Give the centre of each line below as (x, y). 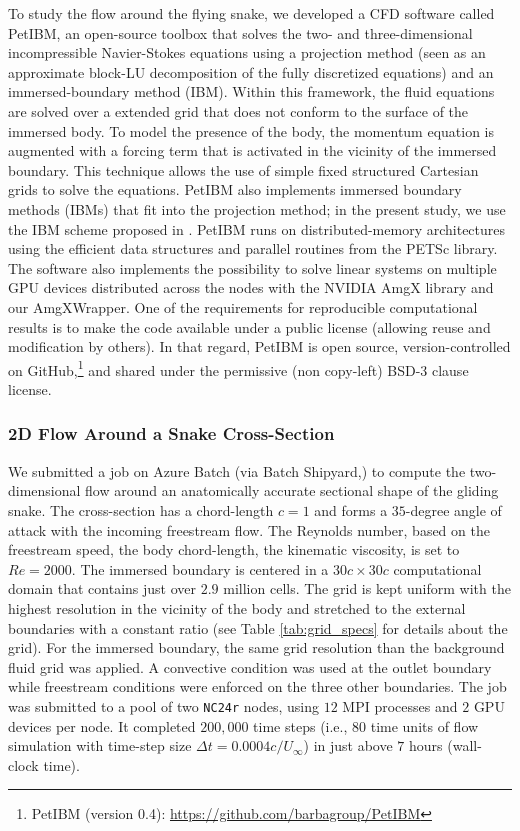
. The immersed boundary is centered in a (200, 568)
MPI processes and (400, 705)
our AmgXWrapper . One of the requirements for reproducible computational (243, 306)
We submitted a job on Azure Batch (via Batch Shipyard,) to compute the (237, 470)
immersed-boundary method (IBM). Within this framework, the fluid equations (251, 91)
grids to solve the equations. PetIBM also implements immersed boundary (235, 189)
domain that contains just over (102, 588)
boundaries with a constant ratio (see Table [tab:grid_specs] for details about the (258, 627)
